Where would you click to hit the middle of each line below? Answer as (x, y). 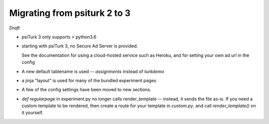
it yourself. (32, 113)
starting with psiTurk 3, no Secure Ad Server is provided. (80, 46)
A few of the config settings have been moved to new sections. (86, 90)
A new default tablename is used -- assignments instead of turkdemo (93, 71)
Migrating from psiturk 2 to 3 (70, 13)
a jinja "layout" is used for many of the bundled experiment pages (89, 80)
